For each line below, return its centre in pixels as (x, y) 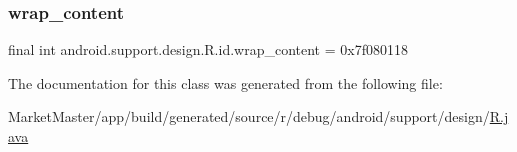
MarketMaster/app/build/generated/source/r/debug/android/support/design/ (249, 116)
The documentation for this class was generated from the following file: (225, 82)
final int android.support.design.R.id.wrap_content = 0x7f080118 (208, 49)
